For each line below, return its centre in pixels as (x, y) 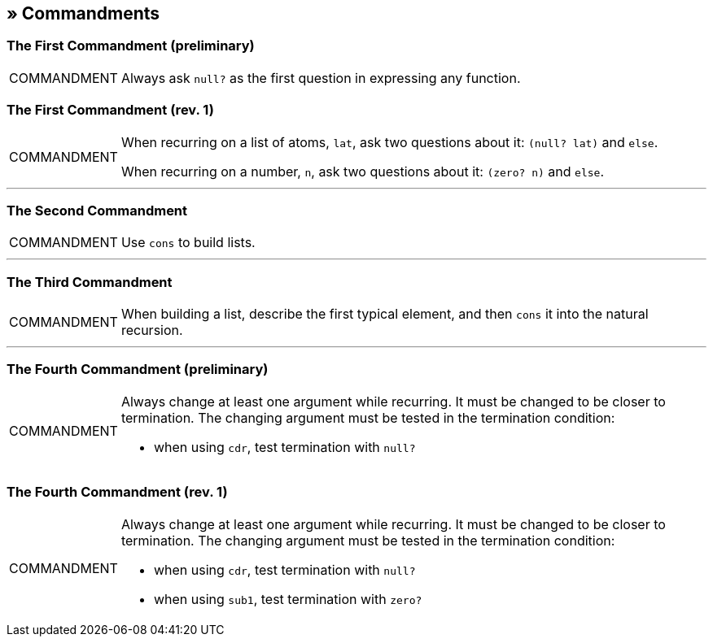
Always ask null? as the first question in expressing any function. (321, 78)
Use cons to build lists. (188, 243)
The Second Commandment (97, 210)
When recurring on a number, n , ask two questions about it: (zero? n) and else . (362, 171)
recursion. (152, 330)
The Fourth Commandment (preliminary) (138, 369)
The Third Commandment (90, 282)
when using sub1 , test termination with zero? (288, 599)
